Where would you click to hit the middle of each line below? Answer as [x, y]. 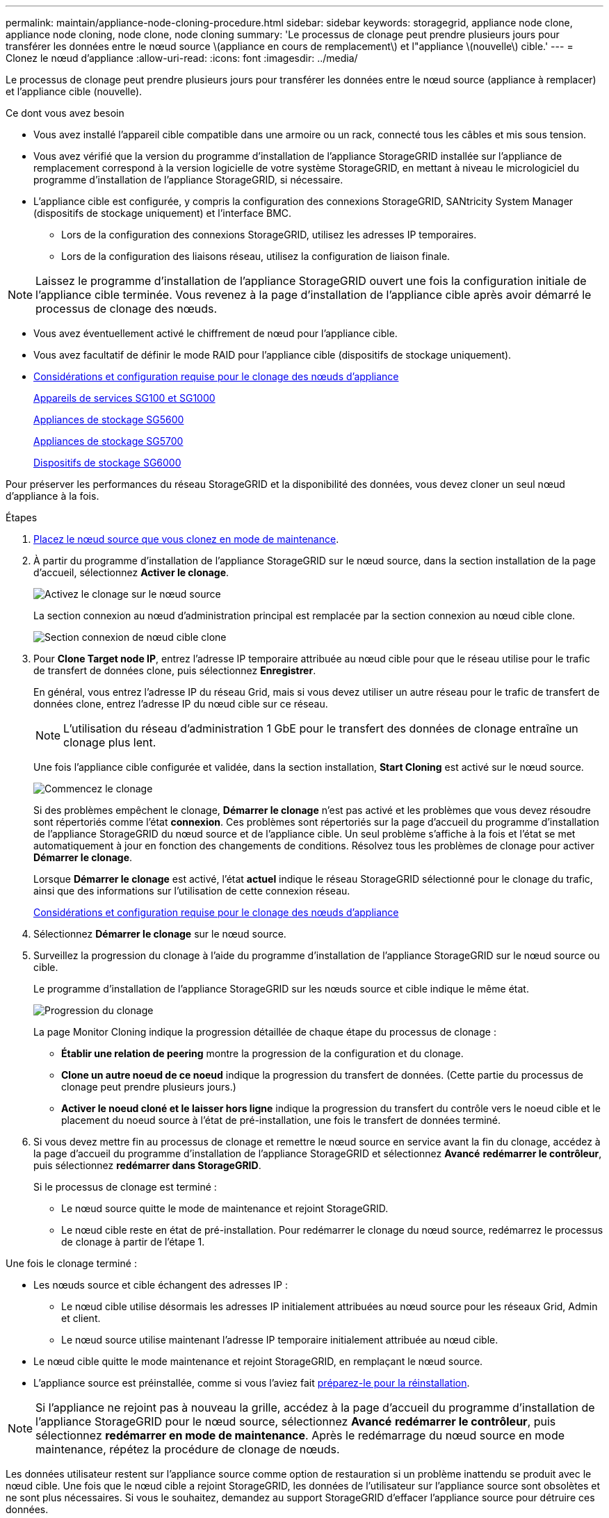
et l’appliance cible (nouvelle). [74, 91]
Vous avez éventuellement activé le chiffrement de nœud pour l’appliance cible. [216, 333]
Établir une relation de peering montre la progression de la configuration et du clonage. [262, 1053]
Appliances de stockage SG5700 [108, 441]
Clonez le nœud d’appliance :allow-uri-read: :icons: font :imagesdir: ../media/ [182, 58]
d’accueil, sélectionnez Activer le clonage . [131, 572]
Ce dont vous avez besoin [65, 113]
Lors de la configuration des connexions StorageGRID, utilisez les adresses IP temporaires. [269, 235]
